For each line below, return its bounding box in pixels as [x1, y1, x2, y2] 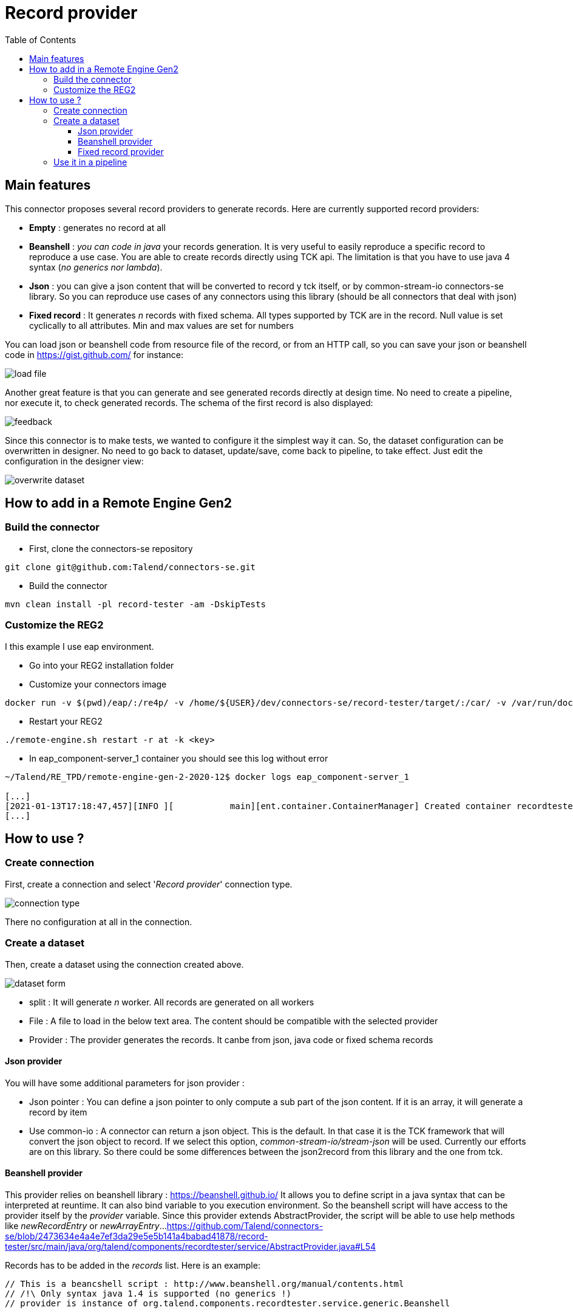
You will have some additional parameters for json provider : [5, 1077, 245, 1088]
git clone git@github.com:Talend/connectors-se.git [5, 562, 256, 572]
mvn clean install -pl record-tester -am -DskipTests [5, 599, 266, 609]
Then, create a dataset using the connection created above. [5, 959, 244, 970]
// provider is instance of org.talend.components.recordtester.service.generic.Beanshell [5, 1298, 450, 1308]
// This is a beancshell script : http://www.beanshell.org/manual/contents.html [5, 1278, 404, 1289]
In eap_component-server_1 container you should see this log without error [29, 753, 328, 763]
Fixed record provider [78, 146, 164, 157]
